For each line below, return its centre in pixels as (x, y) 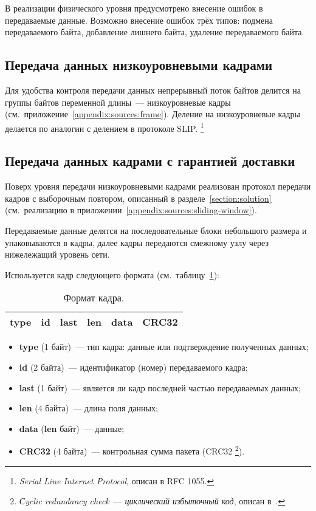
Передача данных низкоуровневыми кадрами (139, 65)
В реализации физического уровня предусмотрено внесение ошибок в (134, 8)
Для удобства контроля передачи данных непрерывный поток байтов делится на (153, 90)
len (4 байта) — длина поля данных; (88, 408)
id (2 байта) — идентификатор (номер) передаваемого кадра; (133, 367)
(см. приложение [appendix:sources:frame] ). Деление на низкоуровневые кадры (153, 114)
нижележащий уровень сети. (57, 254)
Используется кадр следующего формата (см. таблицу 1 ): (112, 274)
